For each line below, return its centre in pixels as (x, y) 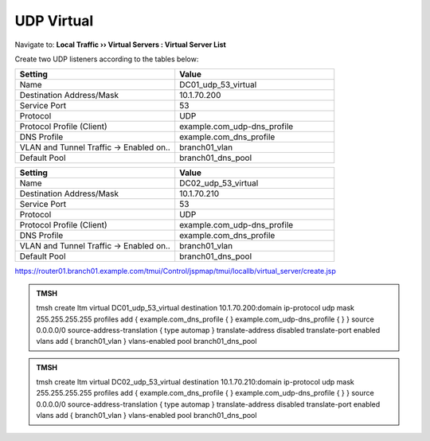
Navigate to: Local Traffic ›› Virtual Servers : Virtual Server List (120, 45)
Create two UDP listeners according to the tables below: (107, 59)
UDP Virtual (54, 21)
